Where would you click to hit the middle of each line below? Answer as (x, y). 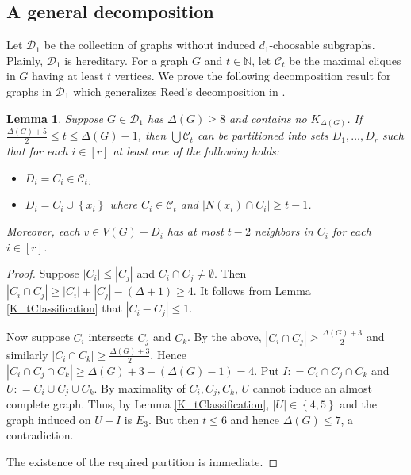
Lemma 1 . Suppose (55, 118)
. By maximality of (140, 387)
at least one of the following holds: (196, 151)
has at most (195, 231)
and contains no (268, 118)
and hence (255, 419)
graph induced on (49, 419)
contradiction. (40, 435)
